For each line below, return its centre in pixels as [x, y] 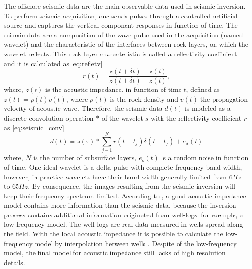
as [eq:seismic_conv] [34, 127]
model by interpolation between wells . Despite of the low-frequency [136, 243]
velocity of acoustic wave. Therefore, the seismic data [83, 108]
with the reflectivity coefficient [196, 118]
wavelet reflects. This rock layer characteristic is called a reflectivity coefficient [121, 53]
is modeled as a [207, 108]
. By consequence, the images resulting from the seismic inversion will [132, 186]
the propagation [224, 99]
